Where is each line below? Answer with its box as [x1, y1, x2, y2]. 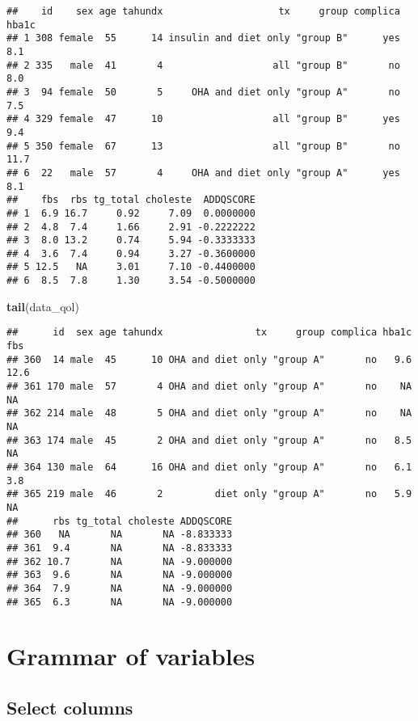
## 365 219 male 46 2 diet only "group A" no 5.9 [6, 488, 412, 500]
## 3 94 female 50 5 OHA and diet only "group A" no [6, 86, 400, 98]
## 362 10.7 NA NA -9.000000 [6, 555, 233, 567]
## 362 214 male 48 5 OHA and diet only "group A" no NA [6, 407, 412, 420]
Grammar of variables [6, 639, 255, 673]
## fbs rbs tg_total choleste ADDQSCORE [6, 194, 255, 206]
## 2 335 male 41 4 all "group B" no [6, 59, 400, 71]
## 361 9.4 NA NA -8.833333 [6, 542, 233, 554]
